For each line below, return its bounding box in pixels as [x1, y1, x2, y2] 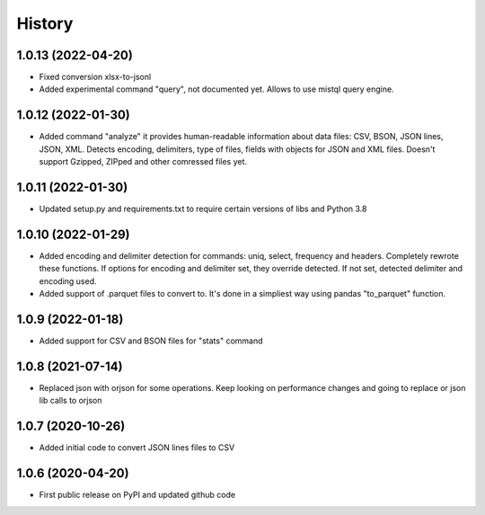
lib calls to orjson [39, 395, 102, 406]
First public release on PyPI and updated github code [39, 490, 236, 501]
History [16, 13, 74, 33]
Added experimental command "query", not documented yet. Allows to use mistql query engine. [39, 84, 394, 94]
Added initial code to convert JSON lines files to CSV [39, 442, 235, 453]
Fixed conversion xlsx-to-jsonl [39, 72, 152, 83]
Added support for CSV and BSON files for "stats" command [39, 335, 264, 346]
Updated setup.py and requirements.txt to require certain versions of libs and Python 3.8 [39, 203, 367, 215]
